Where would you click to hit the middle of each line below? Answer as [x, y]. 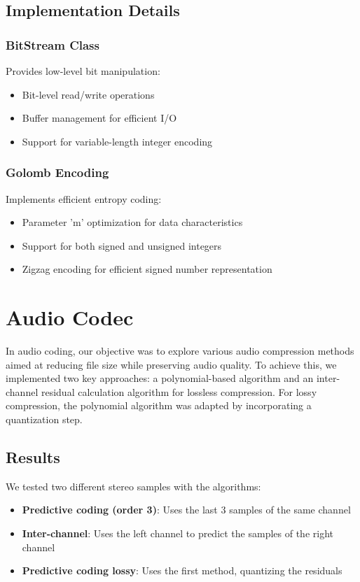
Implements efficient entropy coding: [84, 198]
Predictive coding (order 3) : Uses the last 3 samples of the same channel [186, 510]
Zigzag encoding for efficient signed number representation [147, 269]
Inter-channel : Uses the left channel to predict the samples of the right [178, 533]
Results [33, 457]
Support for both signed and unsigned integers [122, 245]
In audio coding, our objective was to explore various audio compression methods [180, 351]
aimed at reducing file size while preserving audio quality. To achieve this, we [171, 364]
